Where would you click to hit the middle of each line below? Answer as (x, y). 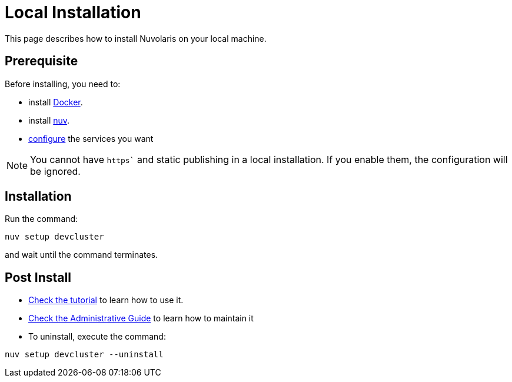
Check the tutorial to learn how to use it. (106, 300)
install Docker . (56, 102)
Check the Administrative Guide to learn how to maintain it (141, 318)
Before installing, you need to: (63, 84)
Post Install (38, 277)
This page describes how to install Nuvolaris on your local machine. (136, 38)
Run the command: (41, 219)
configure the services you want (91, 138)
